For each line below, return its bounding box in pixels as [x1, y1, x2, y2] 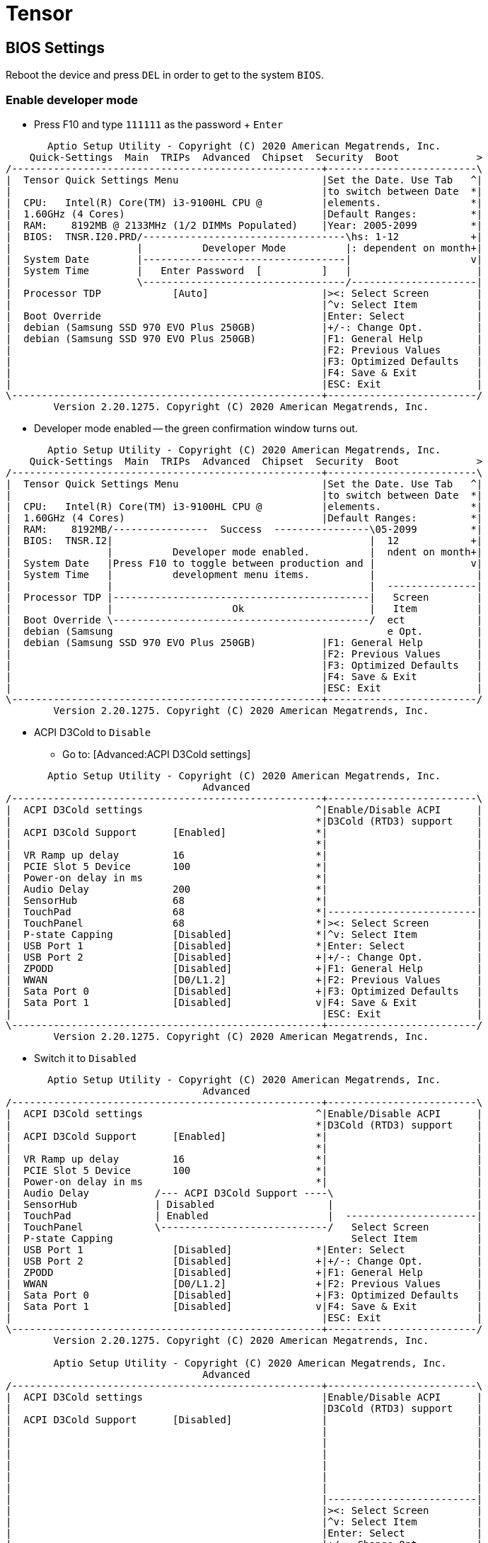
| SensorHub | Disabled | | [6, 1198, 483, 1210]
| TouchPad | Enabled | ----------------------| [6, 1209, 483, 1221]
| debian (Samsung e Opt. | [6, 625, 483, 637]
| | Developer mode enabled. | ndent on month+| [6, 546, 483, 558]
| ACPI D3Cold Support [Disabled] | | [6, 1413, 483, 1425]
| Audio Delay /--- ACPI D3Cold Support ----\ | [6, 1187, 483, 1199]
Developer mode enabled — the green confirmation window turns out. [34, 422, 358, 434]
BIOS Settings [6, 38, 105, 57]
